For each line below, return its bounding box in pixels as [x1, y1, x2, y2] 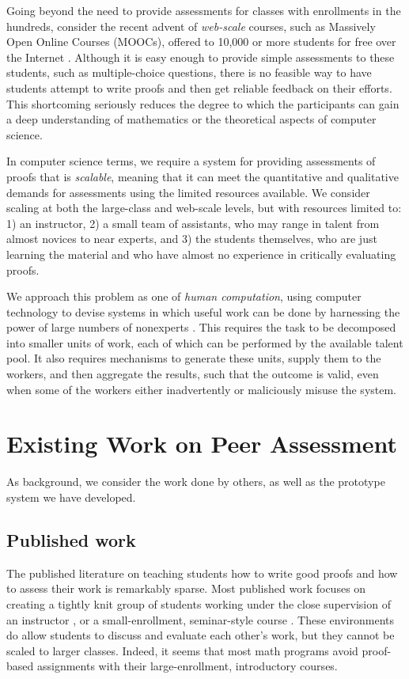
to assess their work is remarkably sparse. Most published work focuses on [6, 580, 366, 597]
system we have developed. [6, 488, 136, 505]
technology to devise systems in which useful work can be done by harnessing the [6, 303, 400, 320]
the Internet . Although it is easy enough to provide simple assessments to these [6, 48, 395, 65]
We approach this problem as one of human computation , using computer [6, 288, 362, 305]
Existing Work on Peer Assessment [6, 427, 398, 460]
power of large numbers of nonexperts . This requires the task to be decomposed [6, 319, 396, 336]
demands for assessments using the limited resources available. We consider [6, 184, 370, 200]
